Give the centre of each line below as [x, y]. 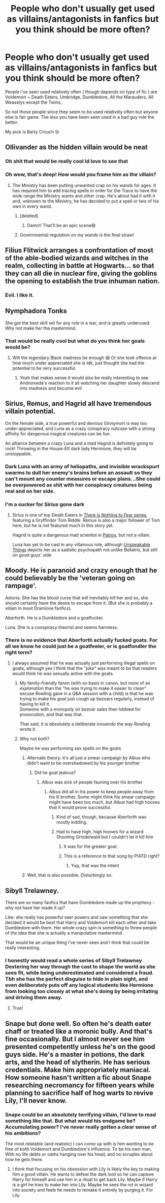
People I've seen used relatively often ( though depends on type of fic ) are [81, 92]
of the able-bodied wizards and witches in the [77, 258]
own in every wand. [32, 206]
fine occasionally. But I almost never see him [75, 1039]
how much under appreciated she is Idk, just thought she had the [78, 363]
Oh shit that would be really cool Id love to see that [66, 162]
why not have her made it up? [35, 908]
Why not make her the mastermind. [41, 328]
